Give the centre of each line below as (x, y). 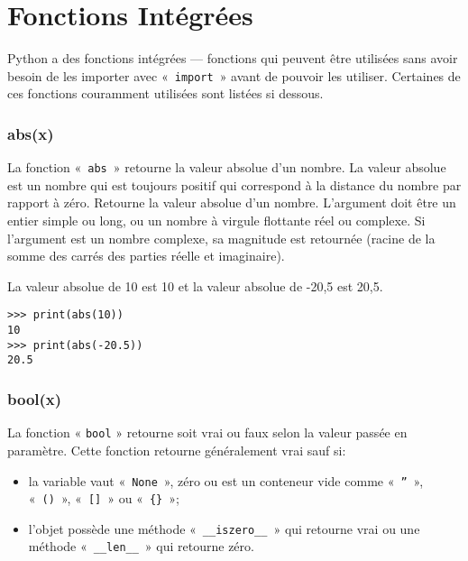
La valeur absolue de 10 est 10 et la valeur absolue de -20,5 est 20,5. (195, 285)
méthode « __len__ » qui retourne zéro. (141, 546)
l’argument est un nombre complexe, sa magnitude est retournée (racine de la (221, 238)
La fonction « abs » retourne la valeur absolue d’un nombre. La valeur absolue (227, 167)
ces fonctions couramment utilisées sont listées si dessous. (165, 93)
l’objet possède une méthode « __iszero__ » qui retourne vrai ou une (224, 528)
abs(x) (31, 133)
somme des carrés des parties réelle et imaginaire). (146, 256)
